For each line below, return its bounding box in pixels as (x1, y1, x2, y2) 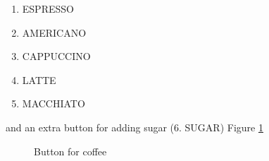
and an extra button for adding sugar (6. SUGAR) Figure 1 (6, 119, 263, 134)
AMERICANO (22, 25, 87, 40)
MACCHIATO (22, 96, 85, 111)
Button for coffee (34, 143, 107, 158)
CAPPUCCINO (22, 49, 91, 64)
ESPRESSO (22, 1, 74, 16)
